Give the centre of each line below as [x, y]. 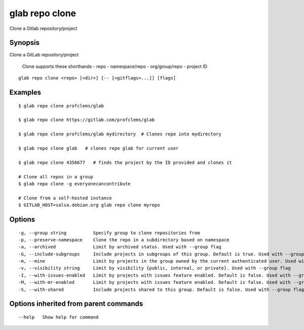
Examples [25, 93]
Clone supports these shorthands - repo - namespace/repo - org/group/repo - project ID [115, 66]
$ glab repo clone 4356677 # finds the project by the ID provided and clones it [125, 162]
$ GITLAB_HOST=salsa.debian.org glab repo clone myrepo [89, 205]
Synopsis [25, 43]
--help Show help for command [59, 317]
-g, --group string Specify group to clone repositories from [109, 233]
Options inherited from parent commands [76, 304]
